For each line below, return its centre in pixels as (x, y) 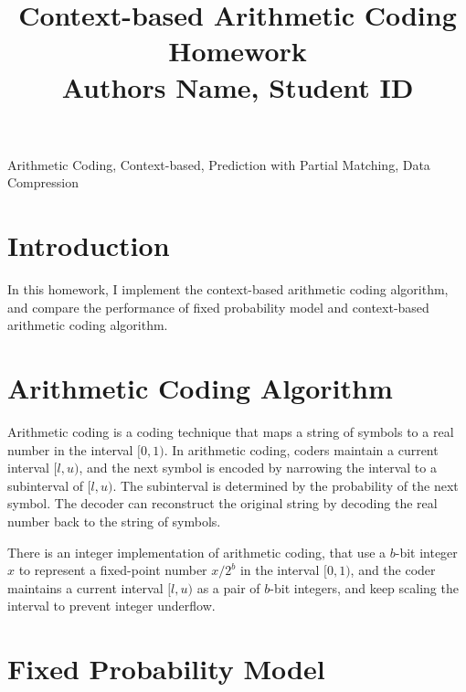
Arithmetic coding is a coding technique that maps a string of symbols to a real (231, 431)
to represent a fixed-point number (113, 570)
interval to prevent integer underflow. (111, 606)
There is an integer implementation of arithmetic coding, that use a (197, 552)
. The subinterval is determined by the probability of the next (286, 485)
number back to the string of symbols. (114, 521)
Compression (43, 182)
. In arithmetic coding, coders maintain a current (301, 449)
